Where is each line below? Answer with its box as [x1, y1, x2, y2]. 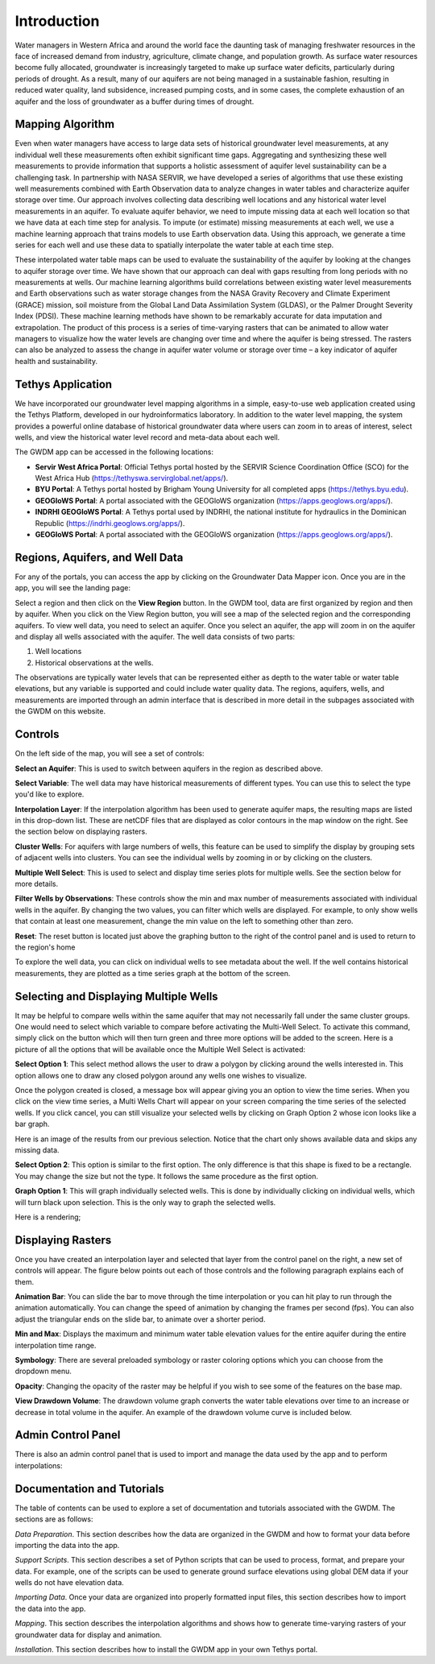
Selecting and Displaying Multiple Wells [14, 989, 218, 1003]
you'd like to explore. [14, 789, 85, 799]
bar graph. [14, 1120, 50, 1129]
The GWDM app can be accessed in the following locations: [14, 447, 213, 457]
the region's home [14, 942, 76, 952]
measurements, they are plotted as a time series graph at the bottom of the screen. [14, 968, 291, 978]
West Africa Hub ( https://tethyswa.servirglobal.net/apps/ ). [35, 474, 229, 483]
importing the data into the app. [14, 1540, 120, 1550]
